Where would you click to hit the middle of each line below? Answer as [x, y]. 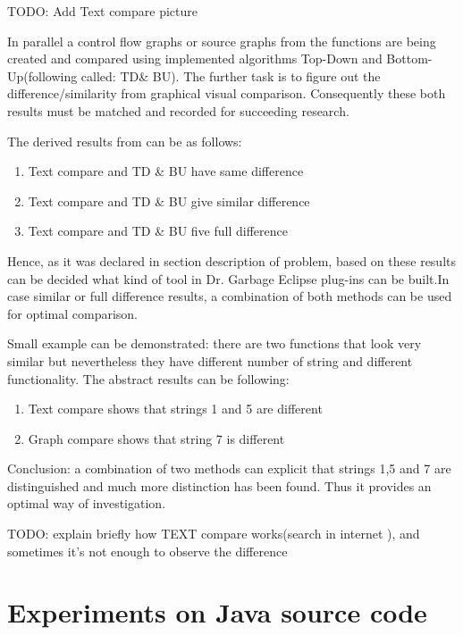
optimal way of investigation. [87, 503]
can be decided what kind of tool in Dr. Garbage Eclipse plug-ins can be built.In [228, 278]
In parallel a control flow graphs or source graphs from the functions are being [222, 41]
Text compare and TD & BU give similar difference [169, 201]
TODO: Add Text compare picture [102, 11]
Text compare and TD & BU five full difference [158, 231]
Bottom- [409, 58]
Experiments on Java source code [217, 612]
